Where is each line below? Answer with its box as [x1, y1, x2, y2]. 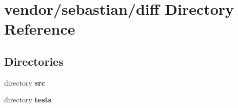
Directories [4, 53, 64, 69]
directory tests [4, 94, 52, 105]
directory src [4, 77, 45, 88]
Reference [4, 18, 75, 39]
